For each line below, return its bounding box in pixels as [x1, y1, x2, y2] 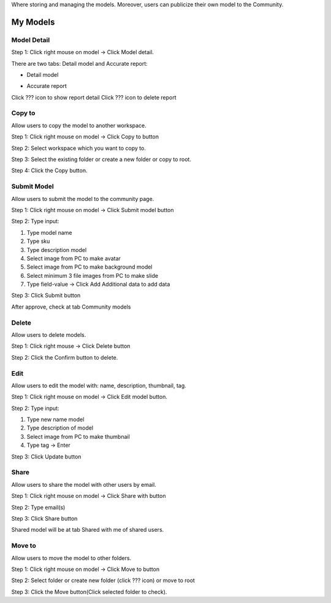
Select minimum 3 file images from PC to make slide [26, 272, 159, 279]
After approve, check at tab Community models [11, 303, 131, 310]
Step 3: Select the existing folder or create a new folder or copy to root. [11, 156, 191, 163]
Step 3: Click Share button [11, 514, 78, 522]
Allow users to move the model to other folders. [11, 554, 132, 562]
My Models [11, 17, 55, 27]
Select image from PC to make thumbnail [26, 433, 130, 440]
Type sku [26, 237, 50, 245]
